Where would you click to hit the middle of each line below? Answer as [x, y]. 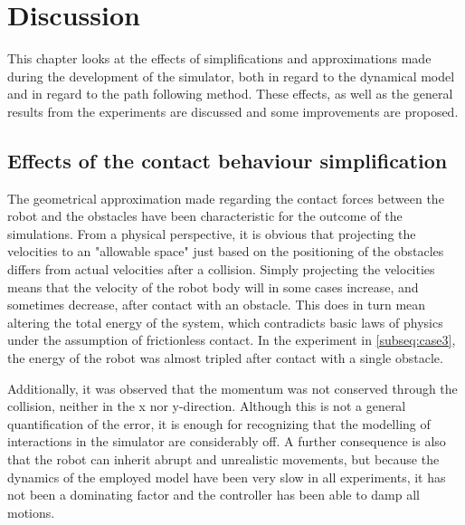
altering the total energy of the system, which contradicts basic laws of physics [225, 322]
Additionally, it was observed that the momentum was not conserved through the [232, 388]
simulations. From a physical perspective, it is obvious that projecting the [212, 233]
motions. [31, 512]
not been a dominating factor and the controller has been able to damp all [214, 495]
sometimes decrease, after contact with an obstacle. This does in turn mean [217, 305]
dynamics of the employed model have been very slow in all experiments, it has [227, 477]
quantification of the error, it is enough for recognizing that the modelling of [219, 423]
